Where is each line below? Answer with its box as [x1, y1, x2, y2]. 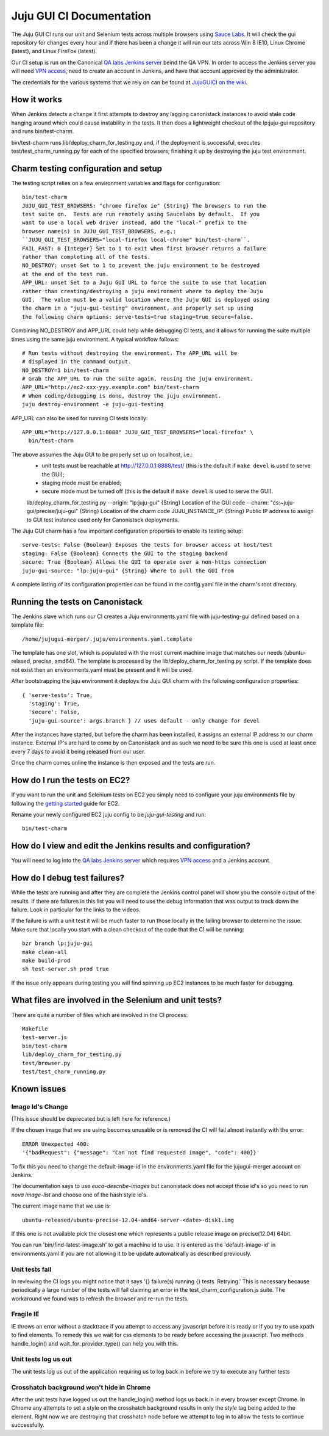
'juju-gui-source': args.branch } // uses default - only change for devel [28, 717, 260, 724]
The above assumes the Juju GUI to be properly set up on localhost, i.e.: [11, 451, 193, 458]
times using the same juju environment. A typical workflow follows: [11, 335, 179, 343]
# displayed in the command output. [22, 358, 132, 365]
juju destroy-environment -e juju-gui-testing [22, 401, 164, 408]
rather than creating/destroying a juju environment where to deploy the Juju [22, 288, 263, 294]
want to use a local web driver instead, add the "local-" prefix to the [22, 219, 247, 226]
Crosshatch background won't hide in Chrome [11, 1383, 151, 1391]
